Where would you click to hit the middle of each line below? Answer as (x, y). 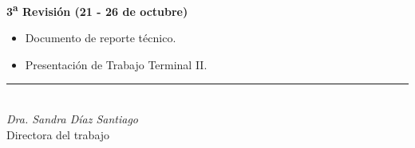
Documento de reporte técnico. (101, 38)
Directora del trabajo (58, 134)
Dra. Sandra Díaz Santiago (72, 119)
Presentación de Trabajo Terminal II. (116, 64)
